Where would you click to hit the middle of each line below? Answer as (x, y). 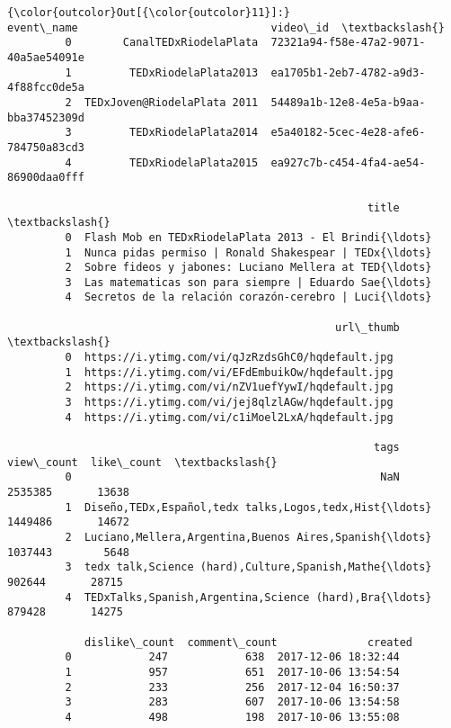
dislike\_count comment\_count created (248, 642)
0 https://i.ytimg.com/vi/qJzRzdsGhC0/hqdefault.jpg (229, 358)
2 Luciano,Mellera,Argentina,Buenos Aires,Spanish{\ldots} (248, 537)
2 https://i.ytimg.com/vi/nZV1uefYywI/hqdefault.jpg (229, 387)
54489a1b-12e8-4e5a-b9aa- (348, 102)
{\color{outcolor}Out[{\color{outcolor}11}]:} (149, 13)
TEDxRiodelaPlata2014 (194, 133)
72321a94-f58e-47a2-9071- (348, 43)
